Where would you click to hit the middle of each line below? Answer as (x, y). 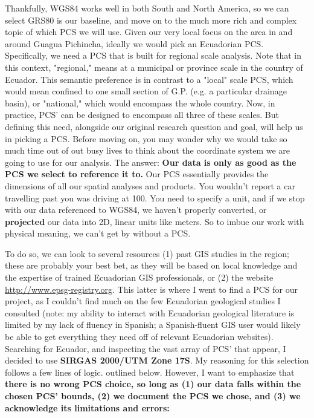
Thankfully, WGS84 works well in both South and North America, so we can (147, 8)
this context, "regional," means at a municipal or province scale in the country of (154, 67)
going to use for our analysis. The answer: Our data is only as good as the (151, 162)
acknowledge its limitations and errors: (87, 407)
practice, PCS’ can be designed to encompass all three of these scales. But (142, 115)
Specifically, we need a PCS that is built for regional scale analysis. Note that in (153, 55)
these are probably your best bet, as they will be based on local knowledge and (151, 265)
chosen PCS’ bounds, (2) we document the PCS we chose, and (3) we (153, 396)
